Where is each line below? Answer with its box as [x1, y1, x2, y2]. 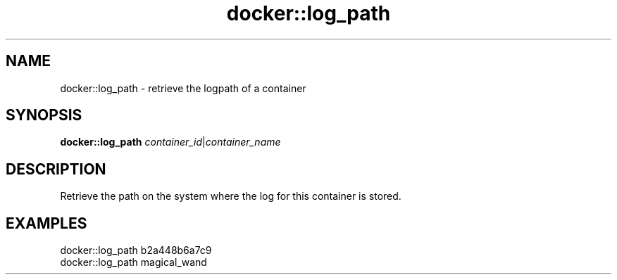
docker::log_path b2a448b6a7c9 [60, 244, 212, 257]
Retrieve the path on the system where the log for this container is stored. [60, 190, 401, 203]
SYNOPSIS [6, 106, 82, 125]
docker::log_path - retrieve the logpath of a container [60, 82, 306, 94]
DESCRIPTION [6, 160, 106, 178]
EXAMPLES [6, 214, 87, 232]
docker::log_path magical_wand [60, 256, 207, 269]
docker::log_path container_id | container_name [60, 136, 281, 148]
